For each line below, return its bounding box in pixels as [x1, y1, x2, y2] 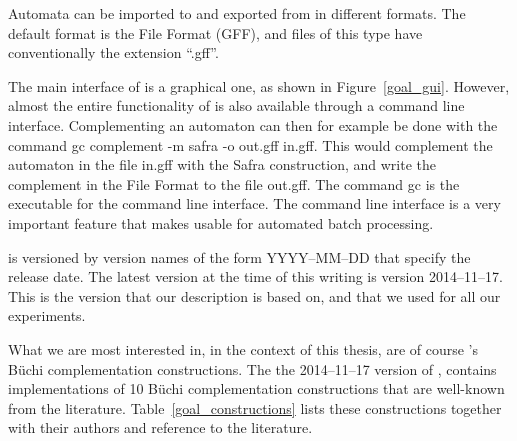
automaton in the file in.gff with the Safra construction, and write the [8, 154, 437, 175]
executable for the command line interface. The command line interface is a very [8, 193, 501, 214]
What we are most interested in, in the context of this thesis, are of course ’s [8, 338, 479, 359]
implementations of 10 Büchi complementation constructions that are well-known [8, 378, 505, 399]
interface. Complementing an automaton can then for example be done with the [8, 114, 498, 135]
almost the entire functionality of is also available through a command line [8, 95, 465, 116]
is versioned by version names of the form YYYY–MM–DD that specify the [8, 246, 471, 267]
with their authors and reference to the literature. [8, 417, 313, 438]
